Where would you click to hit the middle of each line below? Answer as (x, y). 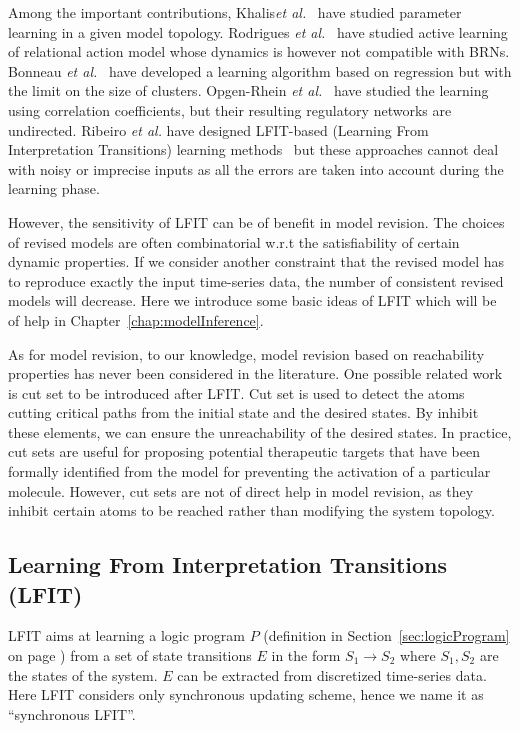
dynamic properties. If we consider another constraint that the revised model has (256, 261)
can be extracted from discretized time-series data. (332, 674)
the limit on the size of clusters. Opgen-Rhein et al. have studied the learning (248, 90)
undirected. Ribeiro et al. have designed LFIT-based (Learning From (218, 129)
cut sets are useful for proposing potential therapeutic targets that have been (244, 451)
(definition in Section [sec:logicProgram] (386, 635)
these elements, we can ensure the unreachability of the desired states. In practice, (260, 431)
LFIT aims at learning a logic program (127, 635)
